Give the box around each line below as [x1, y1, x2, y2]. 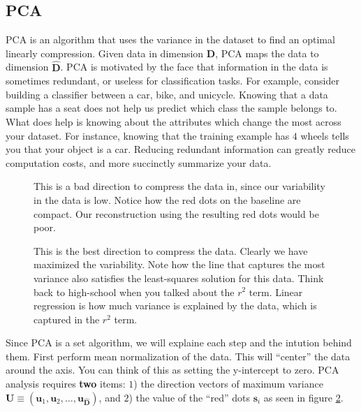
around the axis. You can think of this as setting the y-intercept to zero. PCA [6, 362, 339, 377]
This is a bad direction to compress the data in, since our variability [34, 179, 325, 193]
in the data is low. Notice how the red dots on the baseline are [34, 192, 301, 207]
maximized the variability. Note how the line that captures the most [34, 257, 325, 272]
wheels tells [300, 128, 349, 142]
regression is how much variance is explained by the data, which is [34, 298, 317, 313]
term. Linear [249, 284, 303, 299]
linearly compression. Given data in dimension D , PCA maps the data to [6, 45, 319, 60]
